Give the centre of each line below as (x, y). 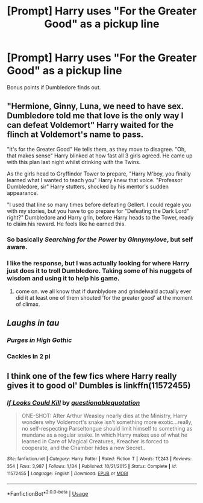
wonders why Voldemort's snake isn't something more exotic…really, (107, 422)
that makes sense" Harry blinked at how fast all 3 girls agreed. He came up (100, 156)
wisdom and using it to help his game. (63, 278)
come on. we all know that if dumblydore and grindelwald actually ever (103, 291)
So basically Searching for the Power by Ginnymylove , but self (100, 239)
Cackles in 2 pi (29, 356)
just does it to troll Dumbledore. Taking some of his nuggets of (100, 271)
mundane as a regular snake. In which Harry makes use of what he (105, 435)
